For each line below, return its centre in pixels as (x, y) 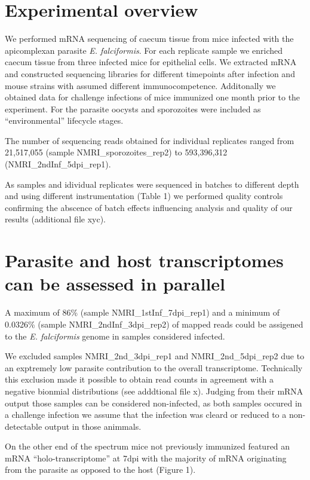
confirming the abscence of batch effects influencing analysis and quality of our (149, 207)
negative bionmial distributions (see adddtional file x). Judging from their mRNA (154, 391)
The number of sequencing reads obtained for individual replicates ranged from (150, 140)
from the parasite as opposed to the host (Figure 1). (100, 470)
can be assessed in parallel (115, 284)
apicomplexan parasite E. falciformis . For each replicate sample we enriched (144, 50)
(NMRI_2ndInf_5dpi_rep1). (58, 164)
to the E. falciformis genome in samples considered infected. (115, 336)
